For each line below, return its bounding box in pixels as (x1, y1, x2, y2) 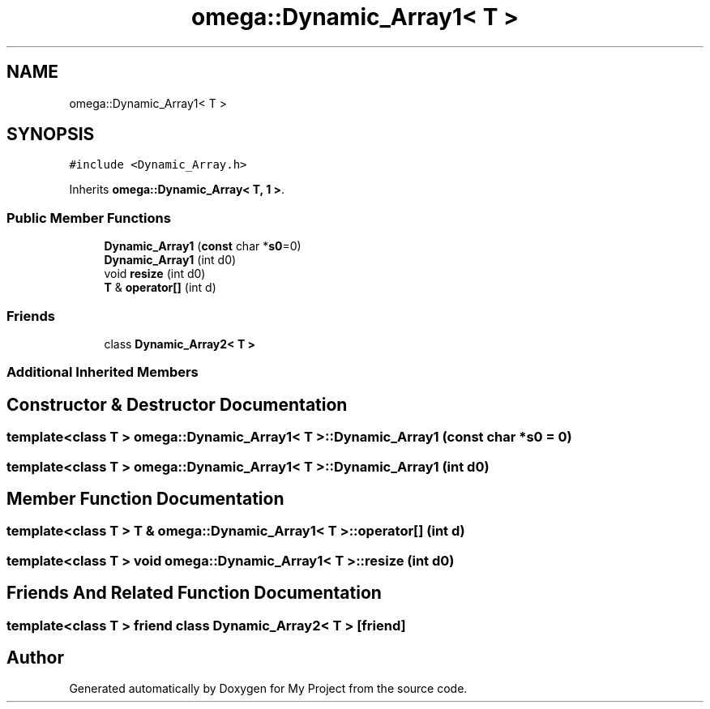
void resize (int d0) (104, 267, 206, 281)
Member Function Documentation (6, 488, 284, 509)
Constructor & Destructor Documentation (6, 394, 348, 415)
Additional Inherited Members (6, 364, 199, 381)
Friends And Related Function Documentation (6, 583, 382, 604)
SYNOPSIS (6, 124, 95, 145)
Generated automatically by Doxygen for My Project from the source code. (69, 681, 468, 696)
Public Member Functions (6, 209, 171, 226)
